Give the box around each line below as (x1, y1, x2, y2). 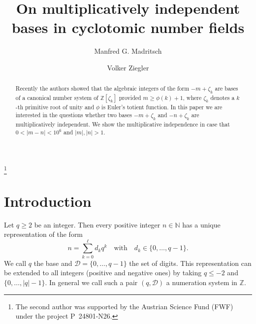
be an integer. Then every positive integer (34, 219, 160, 229)
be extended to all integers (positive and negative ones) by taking (4, 267, 202, 278)
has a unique (182, 219, 221, 229)
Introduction (4, 191, 92, 211)
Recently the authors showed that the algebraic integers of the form (15, 84, 190, 93)
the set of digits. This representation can (129, 258, 252, 268)
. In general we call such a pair (45, 277, 138, 287)
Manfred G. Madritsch (94, 46, 162, 56)
